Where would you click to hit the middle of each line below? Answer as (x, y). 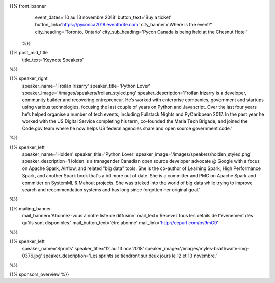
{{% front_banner (28, 6)
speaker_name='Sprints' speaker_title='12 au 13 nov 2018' (83, 248)
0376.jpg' (32, 256)
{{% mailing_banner (30, 208)
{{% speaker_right (29, 78)
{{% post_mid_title (29, 52)
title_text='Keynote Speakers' (53, 60)
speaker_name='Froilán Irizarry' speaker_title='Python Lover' (86, 86)
